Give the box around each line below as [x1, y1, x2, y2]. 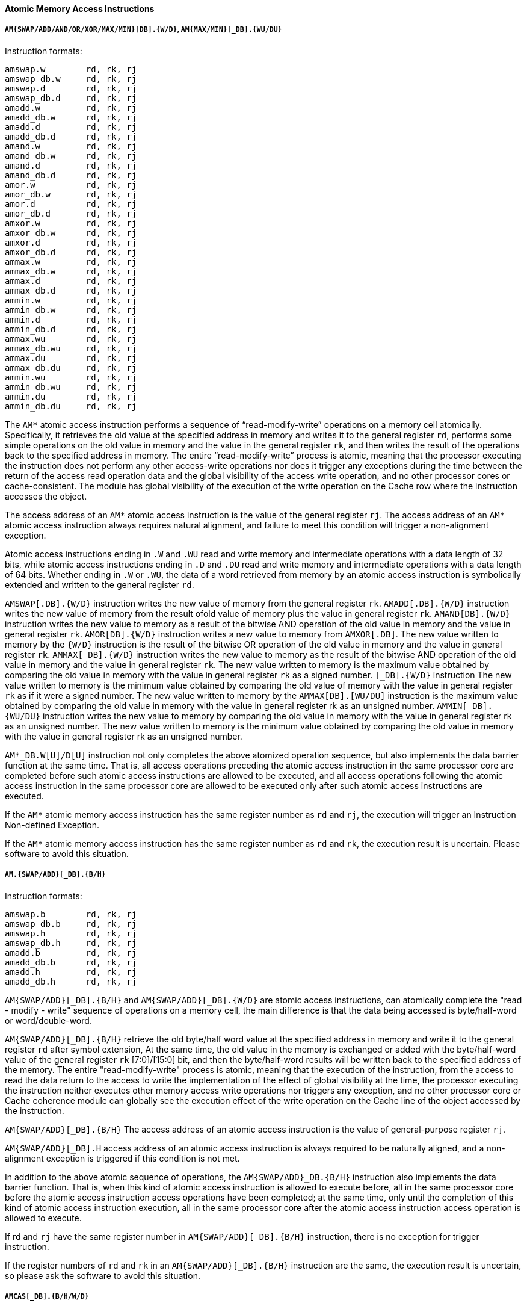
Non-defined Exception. [5, 819, 100, 830]
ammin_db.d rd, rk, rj [5, 324, 137, 334]
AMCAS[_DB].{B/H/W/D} [5, 1292, 89, 1301]
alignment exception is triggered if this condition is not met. [5, 1153, 240, 1163]
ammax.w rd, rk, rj [5, 256, 137, 267]
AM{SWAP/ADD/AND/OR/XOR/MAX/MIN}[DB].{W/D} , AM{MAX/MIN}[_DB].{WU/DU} [5, 25, 282, 34]
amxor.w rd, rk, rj [5, 218, 137, 228]
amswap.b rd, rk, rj [5, 909, 137, 919]
